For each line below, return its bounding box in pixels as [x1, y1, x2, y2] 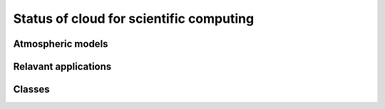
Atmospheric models [13, 38, 108, 50]
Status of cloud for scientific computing [13, 11, 255, 26]
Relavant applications [13, 61, 112, 73]
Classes [13, 83, 50, 95]
